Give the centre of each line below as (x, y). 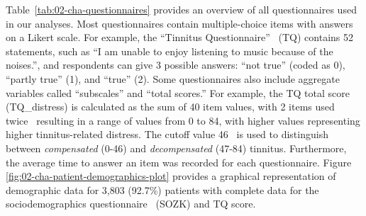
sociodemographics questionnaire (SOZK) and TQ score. (131, 204)
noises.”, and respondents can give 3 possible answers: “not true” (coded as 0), (176, 65)
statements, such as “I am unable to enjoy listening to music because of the (170, 51)
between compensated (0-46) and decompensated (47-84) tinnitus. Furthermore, (176, 148)
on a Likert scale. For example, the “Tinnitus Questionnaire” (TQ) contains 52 (180, 37)
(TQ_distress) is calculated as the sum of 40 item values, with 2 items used (170, 107)
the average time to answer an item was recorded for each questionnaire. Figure (179, 162)
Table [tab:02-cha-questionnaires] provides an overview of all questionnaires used (181, 9)
